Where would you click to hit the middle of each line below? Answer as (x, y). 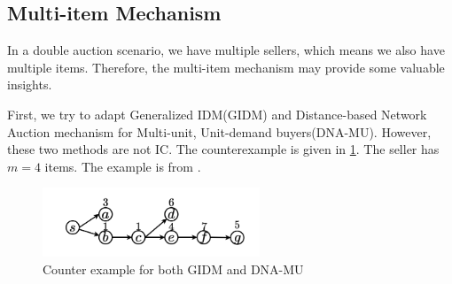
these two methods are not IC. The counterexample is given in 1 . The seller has (223, 149)
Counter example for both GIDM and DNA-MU (173, 269)
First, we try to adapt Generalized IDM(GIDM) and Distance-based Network (217, 114)
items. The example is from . (123, 166)
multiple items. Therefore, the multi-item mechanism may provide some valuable (226, 67)
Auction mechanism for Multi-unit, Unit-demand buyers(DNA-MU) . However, (219, 131)
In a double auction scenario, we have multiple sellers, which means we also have (226, 50)
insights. (30, 84)
